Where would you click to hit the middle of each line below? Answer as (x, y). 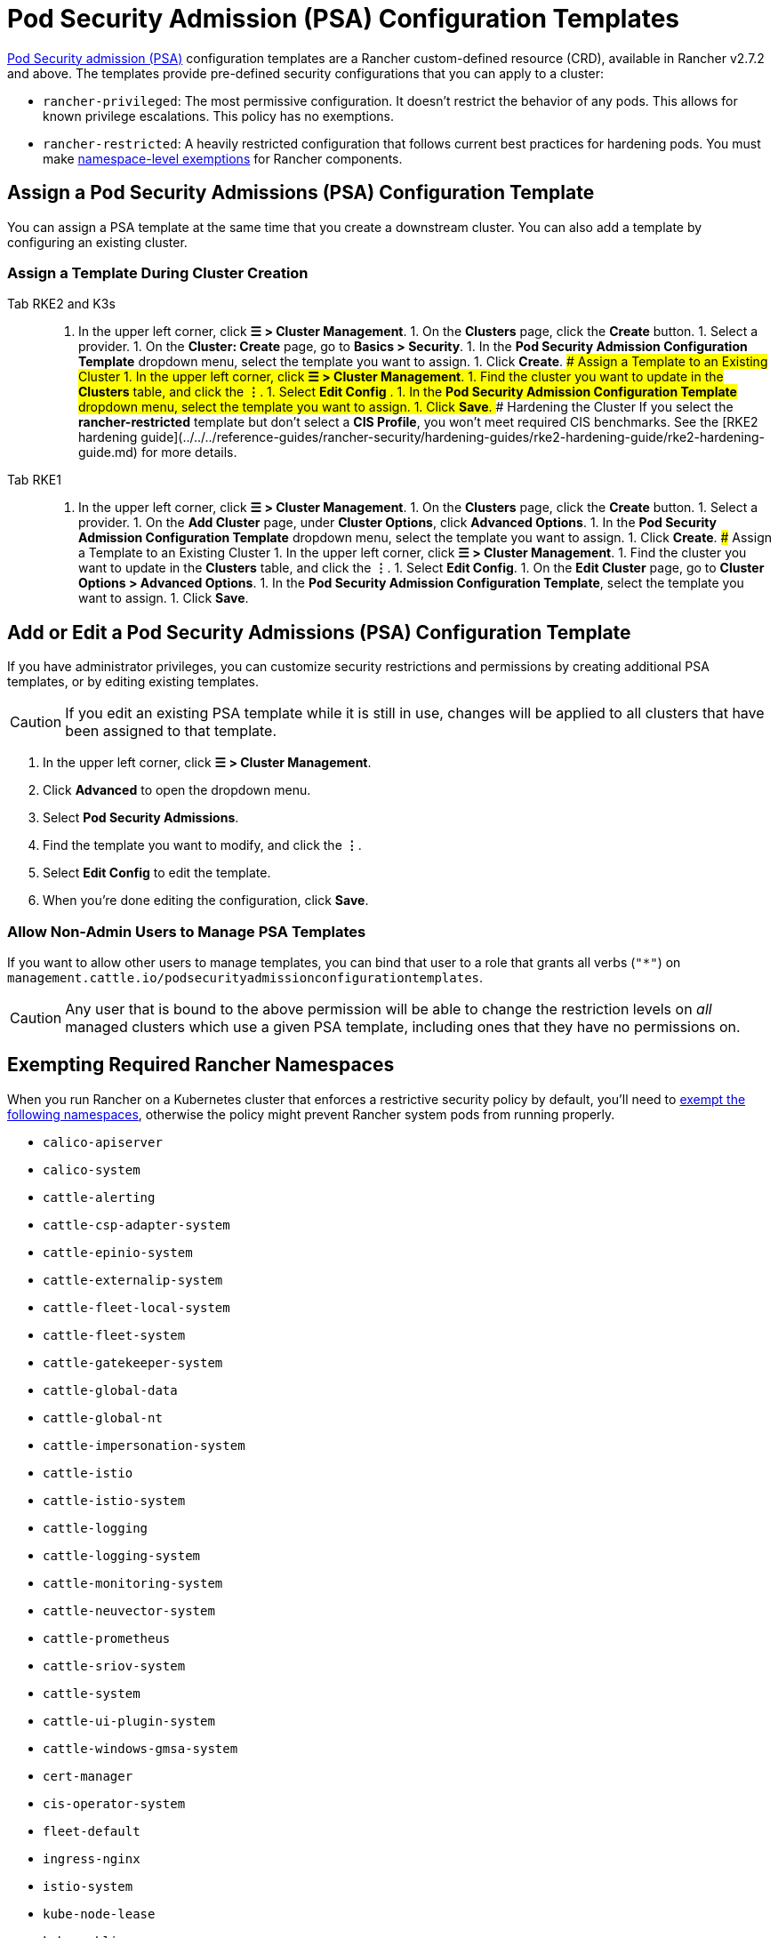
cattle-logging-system (122, 1555)
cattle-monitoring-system (133, 1583)
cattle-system (92, 1693)
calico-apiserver (103, 1142)
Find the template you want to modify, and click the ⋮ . (202, 845)
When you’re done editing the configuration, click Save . (206, 901)
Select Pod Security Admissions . (141, 818)
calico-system (92, 1169)
